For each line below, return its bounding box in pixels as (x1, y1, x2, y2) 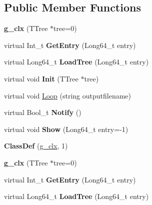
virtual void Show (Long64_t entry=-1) (4, 123, 128, 134)
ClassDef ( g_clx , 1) (4, 140, 68, 151)
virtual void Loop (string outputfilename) (4, 90, 131, 100)
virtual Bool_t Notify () (4, 107, 81, 117)
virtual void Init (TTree (4, 73, 78, 83)
